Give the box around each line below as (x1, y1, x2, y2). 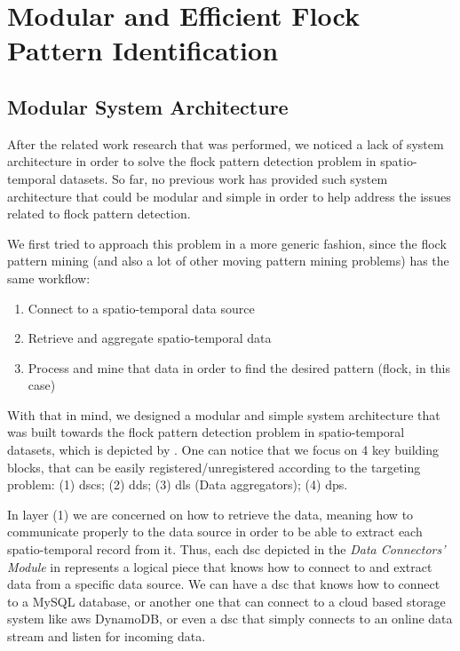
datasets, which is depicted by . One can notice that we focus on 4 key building (7, 441, 440, 459)
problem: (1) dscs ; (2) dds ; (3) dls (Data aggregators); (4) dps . (7, 475, 348, 494)
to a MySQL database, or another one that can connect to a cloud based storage (7, 591, 446, 610)
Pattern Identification (7, 32, 279, 68)
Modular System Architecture (7, 92, 289, 120)
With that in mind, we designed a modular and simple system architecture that (7, 405, 440, 424)
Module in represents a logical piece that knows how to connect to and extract (7, 557, 432, 576)
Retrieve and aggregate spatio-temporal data (28, 329, 272, 347)
